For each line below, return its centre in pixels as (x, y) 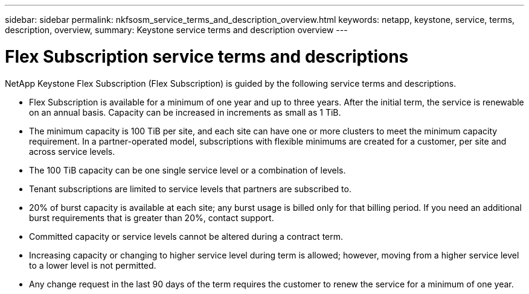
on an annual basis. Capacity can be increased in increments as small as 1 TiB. (185, 112)
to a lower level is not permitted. (93, 265)
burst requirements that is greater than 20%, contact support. (152, 217)
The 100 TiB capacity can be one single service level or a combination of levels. (188, 170)
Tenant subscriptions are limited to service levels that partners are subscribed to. (190, 189)
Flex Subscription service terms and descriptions (207, 56)
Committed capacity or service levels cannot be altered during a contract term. (186, 236)
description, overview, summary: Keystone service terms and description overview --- (176, 30)
